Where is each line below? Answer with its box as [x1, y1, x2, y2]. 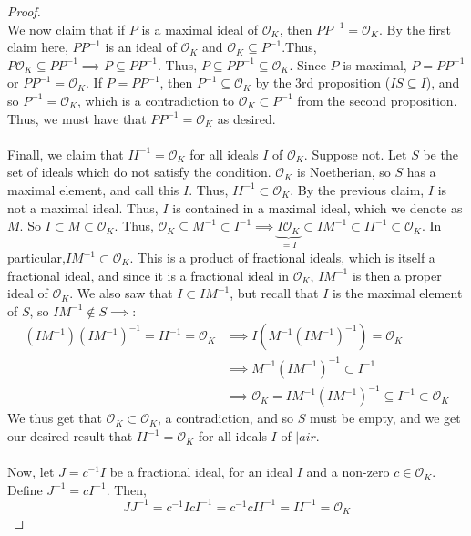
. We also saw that [69, 283, 173, 303]
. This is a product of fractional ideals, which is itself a [129, 248, 435, 267]
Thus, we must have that [7, 108, 147, 128]
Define [7, 479, 43, 499]
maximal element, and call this [7, 180, 179, 199]
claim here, [7, 37, 68, 57]
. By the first [378, 19, 451, 38]
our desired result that [7, 427, 133, 446]
